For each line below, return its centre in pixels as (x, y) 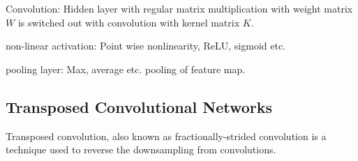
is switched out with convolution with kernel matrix (129, 22)
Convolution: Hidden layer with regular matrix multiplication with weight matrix (179, 8)
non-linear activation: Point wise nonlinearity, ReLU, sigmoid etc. (146, 46)
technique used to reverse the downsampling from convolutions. (141, 149)
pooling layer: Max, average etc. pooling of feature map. (126, 69)
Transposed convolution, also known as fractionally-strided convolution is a (166, 136)
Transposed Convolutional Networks (139, 106)
